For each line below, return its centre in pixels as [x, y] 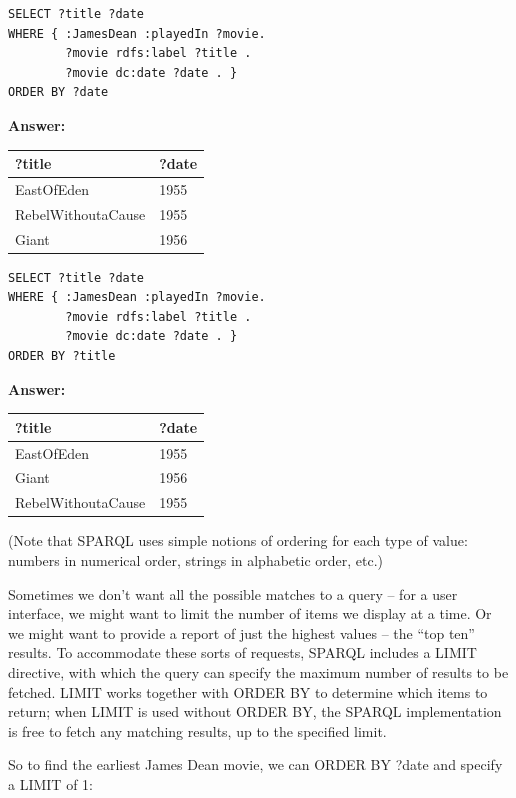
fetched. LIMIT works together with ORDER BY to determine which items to [248, 691]
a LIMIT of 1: [50, 783]
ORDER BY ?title [62, 356]
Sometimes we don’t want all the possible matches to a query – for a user [233, 593]
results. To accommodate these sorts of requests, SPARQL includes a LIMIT [242, 652]
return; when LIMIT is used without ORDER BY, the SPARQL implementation [255, 711]
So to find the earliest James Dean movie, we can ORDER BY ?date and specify [255, 764]
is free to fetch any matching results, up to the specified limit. [197, 730]
